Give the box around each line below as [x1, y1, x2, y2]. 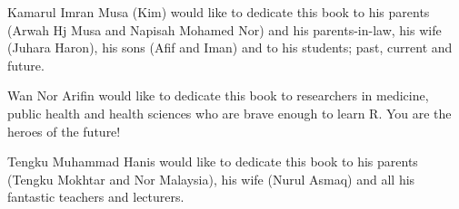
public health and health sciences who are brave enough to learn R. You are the [7, 103, 452, 122]
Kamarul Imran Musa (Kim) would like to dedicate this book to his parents [7, 3, 430, 21]
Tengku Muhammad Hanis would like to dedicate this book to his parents [7, 152, 418, 171]
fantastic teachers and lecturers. [7, 187, 185, 206]
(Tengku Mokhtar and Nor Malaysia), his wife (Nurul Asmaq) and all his [7, 169, 415, 188]
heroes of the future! [7, 121, 121, 140]
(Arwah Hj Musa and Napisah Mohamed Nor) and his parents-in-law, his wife [7, 20, 442, 39]
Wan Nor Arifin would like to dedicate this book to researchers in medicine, [7, 86, 429, 105]
